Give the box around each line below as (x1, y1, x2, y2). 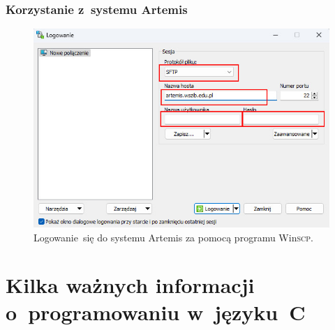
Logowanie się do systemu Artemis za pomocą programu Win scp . (33, 230, 313, 244)
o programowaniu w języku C (6, 298, 306, 327)
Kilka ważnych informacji (6, 271, 255, 299)
